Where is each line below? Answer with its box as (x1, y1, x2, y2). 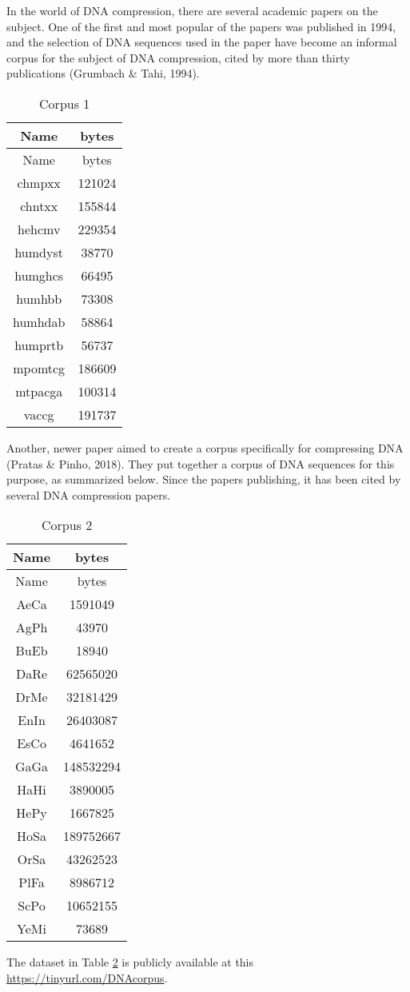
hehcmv (18, 219, 61, 238)
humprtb (14, 335, 64, 354)
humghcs (14, 265, 64, 285)
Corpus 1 (39, 94, 90, 113)
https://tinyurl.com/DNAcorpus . (6, 969, 168, 986)
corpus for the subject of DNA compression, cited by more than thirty (6, 49, 350, 66)
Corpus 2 (41, 516, 93, 535)
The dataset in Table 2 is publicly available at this (6, 954, 254, 970)
